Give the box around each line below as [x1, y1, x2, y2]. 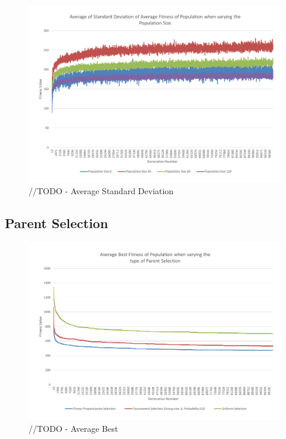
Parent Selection [5, 214, 108, 232]
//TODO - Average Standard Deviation [29, 185, 174, 197]
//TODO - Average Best [29, 422, 119, 435]
